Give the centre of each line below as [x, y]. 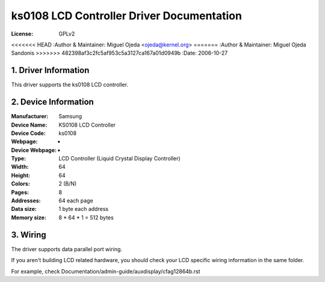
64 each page [76, 201]
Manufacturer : [30, 116]
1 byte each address [83, 209]
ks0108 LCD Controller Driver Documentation [126, 16]
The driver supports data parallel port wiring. [67, 249]
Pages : [20, 192]
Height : [20, 175]
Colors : [20, 184]
